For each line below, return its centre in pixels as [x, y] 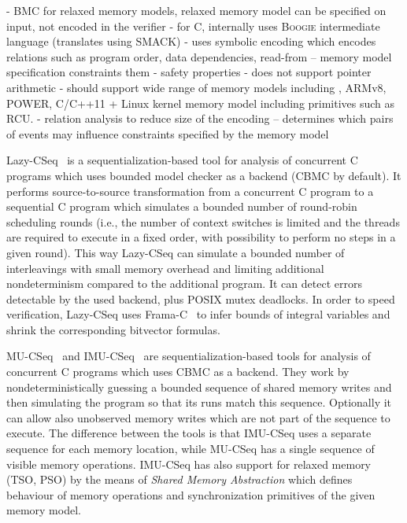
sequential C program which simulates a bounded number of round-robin [182, 206]
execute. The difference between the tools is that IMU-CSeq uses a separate [189, 433]
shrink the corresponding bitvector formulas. [113, 329]
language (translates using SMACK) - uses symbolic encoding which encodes [191, 41]
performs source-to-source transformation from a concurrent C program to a [190, 191]
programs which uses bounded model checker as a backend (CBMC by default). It [204, 175]
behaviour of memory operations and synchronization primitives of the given [191, 494]
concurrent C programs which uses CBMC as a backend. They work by [178, 372]
